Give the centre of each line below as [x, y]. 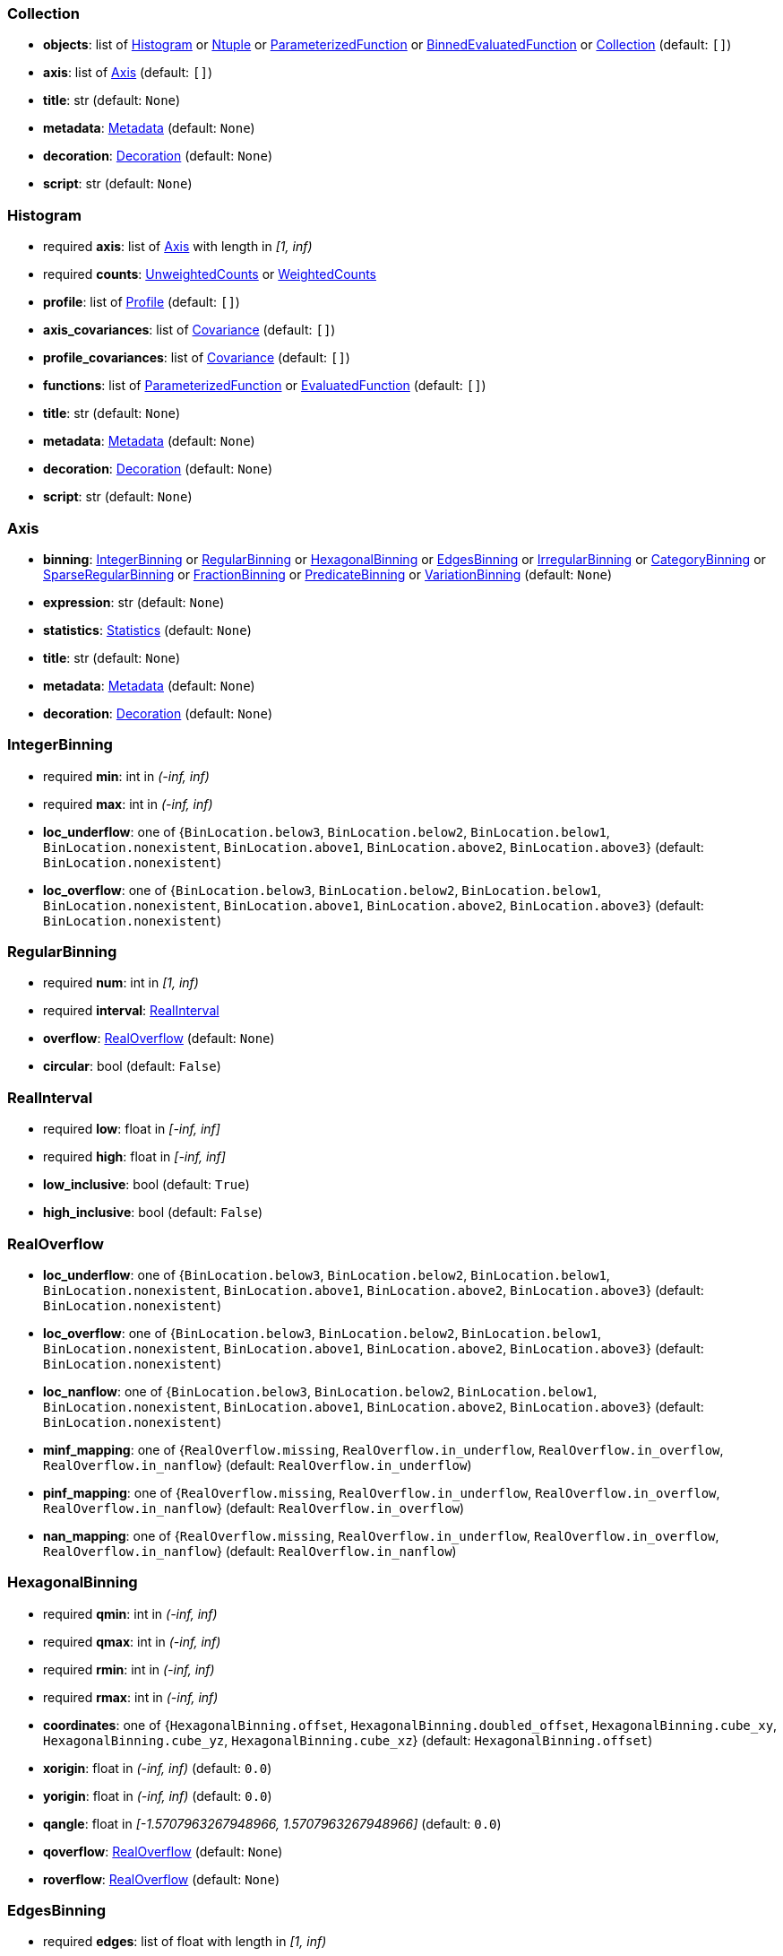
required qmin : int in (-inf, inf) [130, 1613]
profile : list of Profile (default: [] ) [142, 302]
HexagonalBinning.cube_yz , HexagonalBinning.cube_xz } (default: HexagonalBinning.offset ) [348, 1740]
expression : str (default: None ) [134, 602]
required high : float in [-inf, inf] [134, 1157]
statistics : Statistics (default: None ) [147, 630]
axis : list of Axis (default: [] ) [128, 73]
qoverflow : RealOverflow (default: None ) [163, 1851]
